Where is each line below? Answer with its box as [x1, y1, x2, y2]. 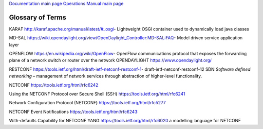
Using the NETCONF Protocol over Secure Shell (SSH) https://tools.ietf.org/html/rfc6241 [9, 91, 185, 97]
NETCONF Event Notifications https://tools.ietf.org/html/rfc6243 [9, 109, 138, 114]
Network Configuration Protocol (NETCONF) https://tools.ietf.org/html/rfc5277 [9, 100, 166, 106]
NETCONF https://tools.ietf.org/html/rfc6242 [9, 82, 98, 88]
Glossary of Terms [9, 13, 67, 21]
